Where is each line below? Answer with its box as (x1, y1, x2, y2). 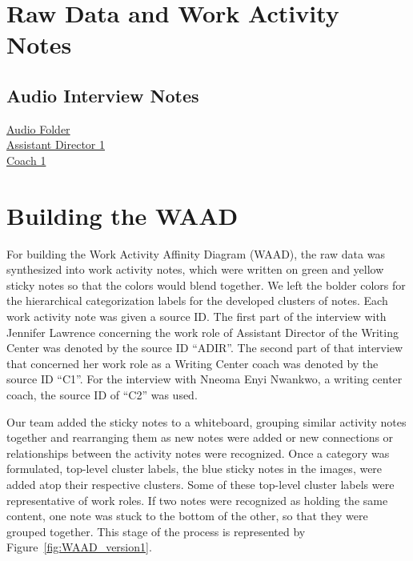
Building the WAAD (6, 198, 239, 231)
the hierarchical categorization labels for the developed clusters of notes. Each (6, 292, 388, 309)
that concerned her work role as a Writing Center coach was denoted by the (6, 355, 379, 371)
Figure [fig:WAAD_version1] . (6, 539, 152, 555)
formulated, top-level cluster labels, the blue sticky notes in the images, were (6, 460, 383, 477)
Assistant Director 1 (6, 136, 105, 153)
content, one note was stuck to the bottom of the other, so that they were (6, 507, 368, 524)
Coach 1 (6, 151, 46, 168)
